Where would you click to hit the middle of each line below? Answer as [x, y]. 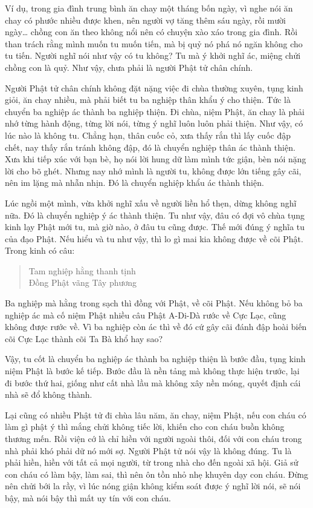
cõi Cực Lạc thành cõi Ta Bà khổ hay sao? [84, 338]
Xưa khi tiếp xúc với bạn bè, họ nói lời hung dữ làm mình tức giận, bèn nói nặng [156, 159]
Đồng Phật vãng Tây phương [83, 282]
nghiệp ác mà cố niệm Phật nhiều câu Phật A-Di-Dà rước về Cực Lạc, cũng [146, 315]
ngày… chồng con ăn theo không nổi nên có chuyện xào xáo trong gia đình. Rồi [151, 32]
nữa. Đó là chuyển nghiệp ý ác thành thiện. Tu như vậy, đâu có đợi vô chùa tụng [155, 215]
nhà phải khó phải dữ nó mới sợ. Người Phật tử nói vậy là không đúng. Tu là [148, 450]
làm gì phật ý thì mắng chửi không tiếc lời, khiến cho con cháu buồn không [145, 427]
